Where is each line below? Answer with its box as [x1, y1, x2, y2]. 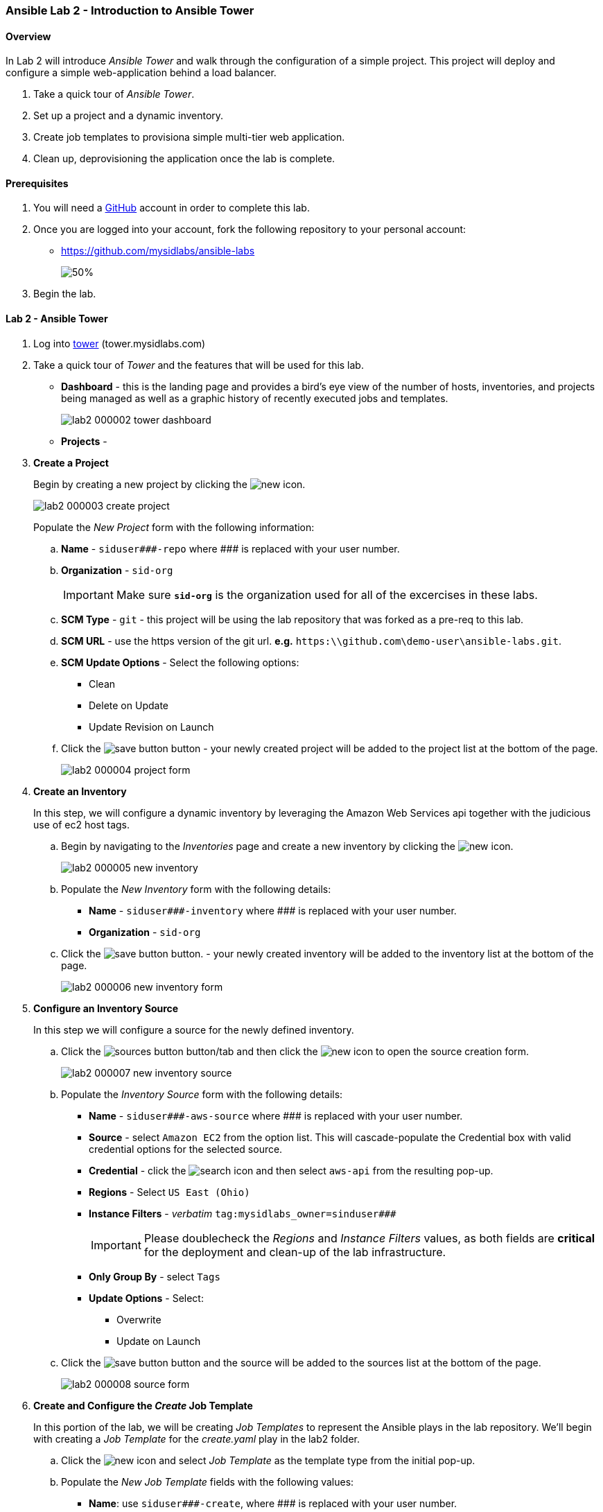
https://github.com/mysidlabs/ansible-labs [61, 245, 255, 257]
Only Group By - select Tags [89, 1270, 220, 1283]
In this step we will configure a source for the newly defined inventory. [33, 1023, 354, 1036]
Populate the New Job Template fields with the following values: [61, 1475, 354, 1488]
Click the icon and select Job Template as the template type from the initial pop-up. [61, 1454, 475, 1466]
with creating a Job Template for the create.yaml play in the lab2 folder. [33, 1432, 360, 1445]
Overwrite [116, 1313, 161, 1326]
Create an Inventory [33, 785, 127, 797]
